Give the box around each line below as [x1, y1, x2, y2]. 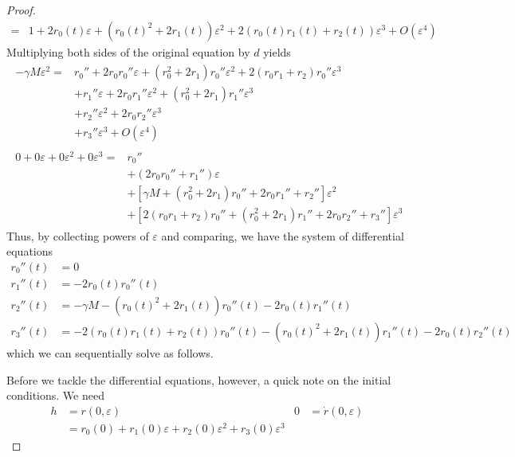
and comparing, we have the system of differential [161, 227, 404, 244]
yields [263, 43, 291, 60]
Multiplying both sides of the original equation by [6, 43, 250, 60]
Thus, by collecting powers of [6, 227, 149, 244]
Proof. [6, 2, 36, 18]
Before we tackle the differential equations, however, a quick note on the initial [6, 371, 391, 388]
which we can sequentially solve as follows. [6, 344, 214, 361]
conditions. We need [6, 387, 104, 404]
